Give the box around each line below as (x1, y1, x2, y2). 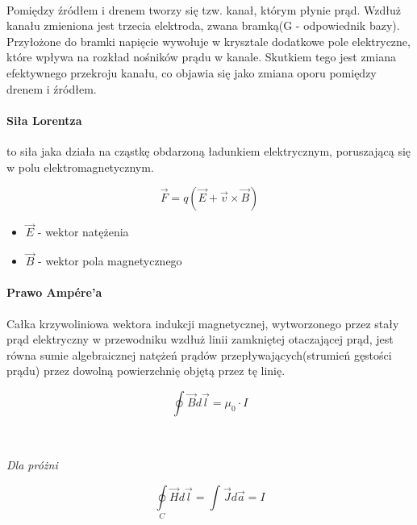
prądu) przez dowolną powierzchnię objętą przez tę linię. (6, 362, 286, 379)
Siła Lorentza (6, 111, 82, 128)
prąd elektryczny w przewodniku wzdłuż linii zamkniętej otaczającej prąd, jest (6, 331, 394, 348)
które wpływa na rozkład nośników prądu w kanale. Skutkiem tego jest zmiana (6, 48, 396, 65)
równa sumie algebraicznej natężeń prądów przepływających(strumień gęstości (6, 346, 392, 363)
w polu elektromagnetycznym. (6, 158, 154, 175)
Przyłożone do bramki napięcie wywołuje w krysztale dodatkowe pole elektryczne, (6, 32, 411, 49)
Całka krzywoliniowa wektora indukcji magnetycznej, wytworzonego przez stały (6, 315, 399, 331)
